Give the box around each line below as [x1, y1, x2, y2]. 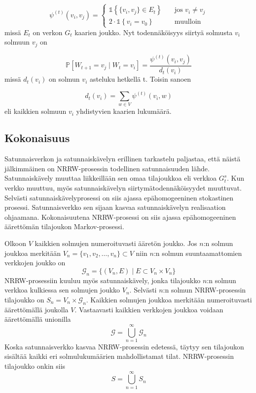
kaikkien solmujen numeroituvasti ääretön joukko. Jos [35, 238, 197, 248]
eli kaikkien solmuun [4, 106, 67, 116]
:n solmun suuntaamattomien [153, 247, 242, 258]
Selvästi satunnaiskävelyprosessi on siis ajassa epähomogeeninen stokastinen [4, 192, 234, 202]
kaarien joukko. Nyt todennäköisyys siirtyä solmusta [74, 27, 233, 37]
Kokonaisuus [4, 130, 70, 146]
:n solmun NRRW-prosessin [163, 285, 246, 295]
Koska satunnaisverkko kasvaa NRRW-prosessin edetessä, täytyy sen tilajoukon [4, 341, 244, 351]
